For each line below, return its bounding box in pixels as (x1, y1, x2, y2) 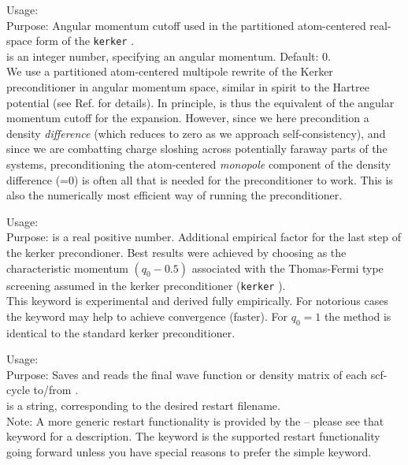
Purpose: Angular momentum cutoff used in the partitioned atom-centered (6, 17, 366, 33)
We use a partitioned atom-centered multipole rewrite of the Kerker (6, 63, 333, 80)
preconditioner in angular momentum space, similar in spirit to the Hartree (6, 79, 369, 95)
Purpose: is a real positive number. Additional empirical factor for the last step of (6, 229, 401, 245)
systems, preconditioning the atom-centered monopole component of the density (6, 156, 391, 172)
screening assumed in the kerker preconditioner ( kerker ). (6, 277, 286, 293)
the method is (324, 307, 391, 324)
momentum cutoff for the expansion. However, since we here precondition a (6, 110, 369, 126)
